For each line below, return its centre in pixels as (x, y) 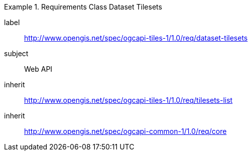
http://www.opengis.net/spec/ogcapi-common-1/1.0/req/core (125, 131)
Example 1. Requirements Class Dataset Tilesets (83, 7)
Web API (38, 69)
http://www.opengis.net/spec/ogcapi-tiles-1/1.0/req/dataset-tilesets (136, 38)
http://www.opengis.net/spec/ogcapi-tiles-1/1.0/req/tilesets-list (129, 100)
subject (16, 53)
